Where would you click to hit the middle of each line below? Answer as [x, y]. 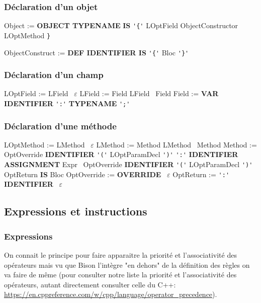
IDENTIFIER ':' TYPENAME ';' [67, 103]
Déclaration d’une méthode [60, 126]
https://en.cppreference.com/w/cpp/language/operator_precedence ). [111, 294]
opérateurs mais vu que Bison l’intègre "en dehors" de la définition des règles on [127, 264]
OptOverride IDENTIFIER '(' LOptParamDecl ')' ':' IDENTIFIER [121, 154]
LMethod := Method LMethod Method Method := [177, 144]
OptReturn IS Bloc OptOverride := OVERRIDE [83, 174]
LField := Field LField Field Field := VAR [149, 93]
